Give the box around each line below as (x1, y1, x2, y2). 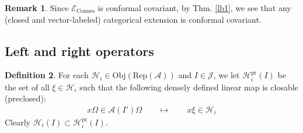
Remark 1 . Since (5, 2, 69, 13)
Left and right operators (5, 41, 154, 60)
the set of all (5, 80, 50, 93)
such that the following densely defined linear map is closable (79, 80, 298, 93)
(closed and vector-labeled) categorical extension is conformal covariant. (5, 13, 262, 25)
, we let (213, 69, 240, 81)
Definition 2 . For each (5, 69, 89, 81)
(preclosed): (5, 92, 46, 104)
